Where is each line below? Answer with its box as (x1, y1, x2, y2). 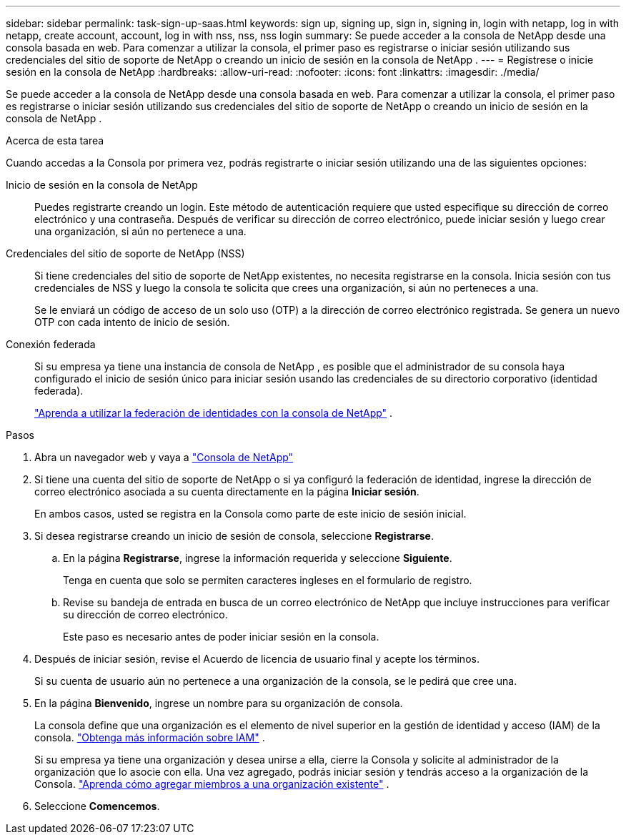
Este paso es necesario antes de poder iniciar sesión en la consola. (63, 631, 379, 643)
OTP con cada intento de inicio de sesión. (34, 316, 230, 328)
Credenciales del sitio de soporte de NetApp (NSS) (6, 247, 245, 260)
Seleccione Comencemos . (34, 800, 160, 812)
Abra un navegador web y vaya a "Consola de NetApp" (34, 451, 294, 463)
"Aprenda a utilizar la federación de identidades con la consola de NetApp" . (34, 407, 393, 419)
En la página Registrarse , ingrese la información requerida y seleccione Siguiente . (63, 552, 452, 564)
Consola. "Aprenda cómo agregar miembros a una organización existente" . (34, 778, 389, 790)
